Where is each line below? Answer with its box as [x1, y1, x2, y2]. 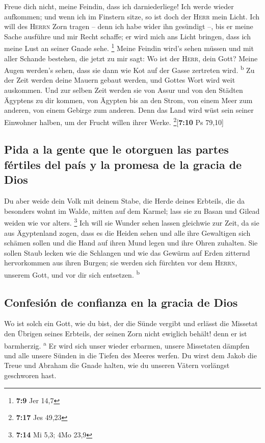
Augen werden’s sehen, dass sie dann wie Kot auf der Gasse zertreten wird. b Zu [4, 63, 255, 75]
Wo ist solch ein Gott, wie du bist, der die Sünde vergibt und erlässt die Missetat [4, 318, 258, 329]
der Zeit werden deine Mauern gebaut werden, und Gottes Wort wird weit [4, 75, 235, 85]
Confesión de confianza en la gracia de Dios [4, 294, 238, 310]
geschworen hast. [4, 370, 57, 380]
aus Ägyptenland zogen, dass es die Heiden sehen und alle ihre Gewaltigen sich [4, 227, 251, 238]
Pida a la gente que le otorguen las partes [4, 141, 229, 157]
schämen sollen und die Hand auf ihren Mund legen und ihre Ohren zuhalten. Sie [4, 237, 258, 248]
